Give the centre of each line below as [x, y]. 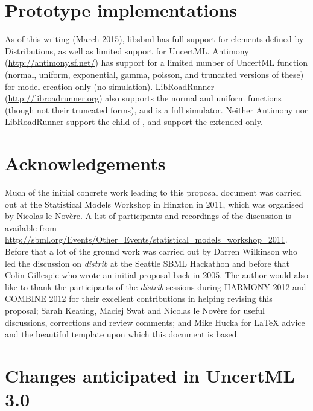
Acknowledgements [85, 163]
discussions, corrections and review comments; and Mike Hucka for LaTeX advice [155, 322]
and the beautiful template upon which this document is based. [122, 334]
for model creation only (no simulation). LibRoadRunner [110, 86]
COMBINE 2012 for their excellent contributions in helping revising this [139, 298]
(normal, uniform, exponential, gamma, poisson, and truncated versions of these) [154, 74]
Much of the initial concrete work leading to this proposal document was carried [153, 192]
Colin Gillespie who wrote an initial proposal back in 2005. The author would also [156, 275]
